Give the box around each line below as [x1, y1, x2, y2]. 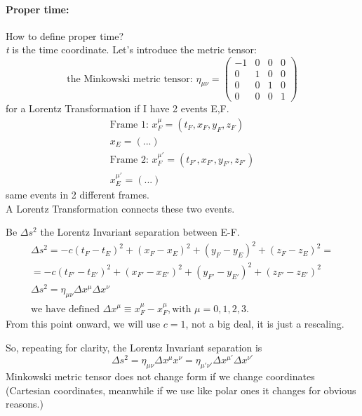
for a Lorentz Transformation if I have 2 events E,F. [6, 101, 229, 116]
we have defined [30, 304, 100, 314]
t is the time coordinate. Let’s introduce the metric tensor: [6, 42, 257, 57]
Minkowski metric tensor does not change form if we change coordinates [6, 369, 315, 384]
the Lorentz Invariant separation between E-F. [40, 224, 240, 239]
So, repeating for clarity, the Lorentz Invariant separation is [6, 340, 262, 354]
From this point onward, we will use [6, 316, 161, 330]
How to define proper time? [6, 28, 124, 43]
